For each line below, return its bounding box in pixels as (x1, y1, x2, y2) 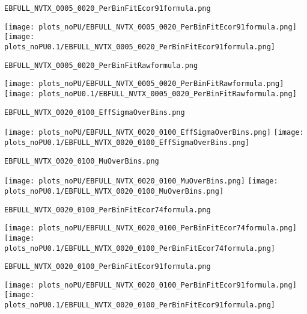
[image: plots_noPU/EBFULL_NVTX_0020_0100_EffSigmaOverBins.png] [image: (4, 128, 304, 137)
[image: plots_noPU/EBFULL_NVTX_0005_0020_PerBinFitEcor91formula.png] (4, 22, 297, 31)
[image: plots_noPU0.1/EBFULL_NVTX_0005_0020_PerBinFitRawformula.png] (4, 89, 297, 98)
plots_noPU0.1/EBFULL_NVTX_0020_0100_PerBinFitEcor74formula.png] (4, 244, 276, 253)
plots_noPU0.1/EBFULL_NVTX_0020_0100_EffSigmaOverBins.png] (4, 138, 250, 147)
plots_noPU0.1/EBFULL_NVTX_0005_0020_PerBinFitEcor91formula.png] (4, 42, 276, 51)
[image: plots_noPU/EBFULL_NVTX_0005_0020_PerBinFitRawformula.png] (4, 79, 284, 88)
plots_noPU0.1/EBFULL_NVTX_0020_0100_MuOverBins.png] (4, 186, 224, 195)
